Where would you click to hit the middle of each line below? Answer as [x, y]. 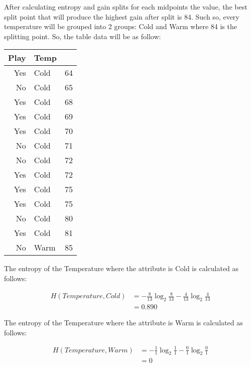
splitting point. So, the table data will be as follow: [83, 36]
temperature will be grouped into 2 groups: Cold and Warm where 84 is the [120, 26]
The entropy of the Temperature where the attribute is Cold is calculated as [121, 268]
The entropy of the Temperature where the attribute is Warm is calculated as [123, 322]
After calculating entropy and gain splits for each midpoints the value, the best [126, 7]
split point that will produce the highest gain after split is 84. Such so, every [122, 16]
